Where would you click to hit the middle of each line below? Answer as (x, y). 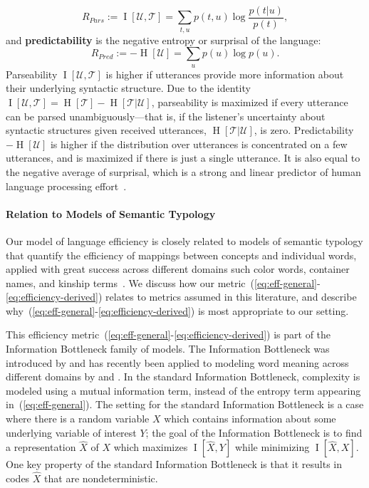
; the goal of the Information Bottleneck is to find (254, 432)
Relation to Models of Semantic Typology (111, 213)
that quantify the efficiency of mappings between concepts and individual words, (181, 255)
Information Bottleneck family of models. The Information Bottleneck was (168, 349)
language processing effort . (66, 186)
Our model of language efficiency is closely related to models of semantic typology (184, 240)
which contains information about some (250, 419)
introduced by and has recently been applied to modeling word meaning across (177, 362)
